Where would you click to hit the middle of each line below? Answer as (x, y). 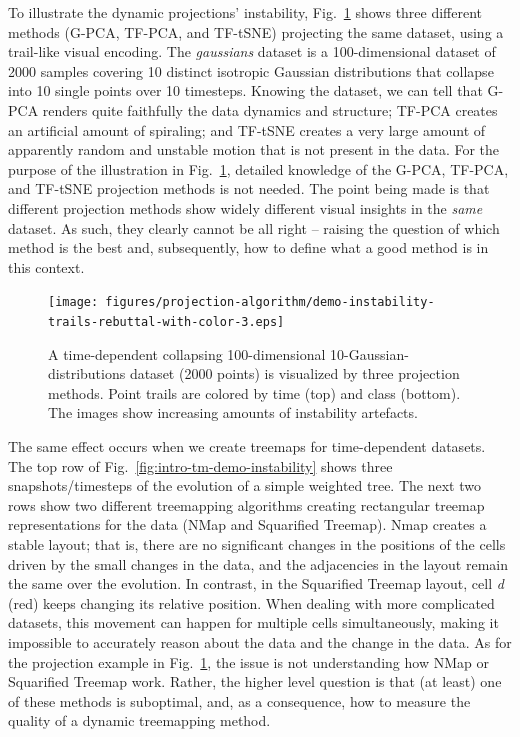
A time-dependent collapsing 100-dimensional (187, 353)
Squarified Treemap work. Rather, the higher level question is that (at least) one (255, 681)
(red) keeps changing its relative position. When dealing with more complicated (251, 602)
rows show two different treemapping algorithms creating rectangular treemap (246, 504)
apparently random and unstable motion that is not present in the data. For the (254, 149)
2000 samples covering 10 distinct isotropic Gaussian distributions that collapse (251, 70)
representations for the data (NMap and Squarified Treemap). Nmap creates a (247, 524)
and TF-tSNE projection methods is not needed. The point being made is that (249, 188)
